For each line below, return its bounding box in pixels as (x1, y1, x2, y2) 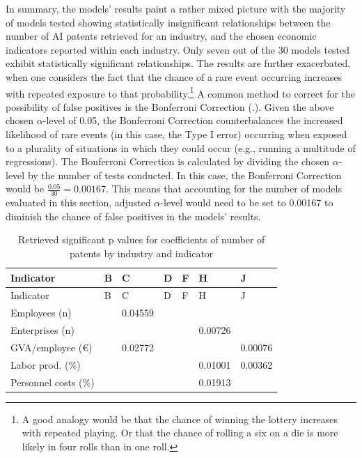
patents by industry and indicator (69, 245, 214, 260)
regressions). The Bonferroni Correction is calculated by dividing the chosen (6, 154, 330, 169)
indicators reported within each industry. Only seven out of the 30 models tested (6, 42, 350, 56)
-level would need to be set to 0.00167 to (160, 195, 333, 210)
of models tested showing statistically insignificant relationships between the (6, 15, 331, 29)
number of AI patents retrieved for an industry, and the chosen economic (6, 29, 317, 43)
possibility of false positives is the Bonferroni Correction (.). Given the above (6, 99, 334, 114)
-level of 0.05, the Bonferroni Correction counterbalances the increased (42, 113, 343, 128)
